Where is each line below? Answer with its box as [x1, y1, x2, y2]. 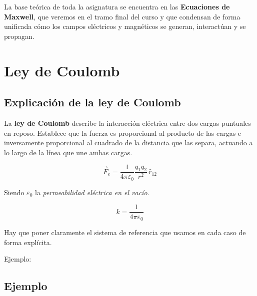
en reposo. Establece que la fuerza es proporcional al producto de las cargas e [4, 127, 241, 138]
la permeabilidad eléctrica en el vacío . [35, 187, 149, 197]
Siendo [4, 187, 24, 197]
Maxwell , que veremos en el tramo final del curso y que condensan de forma [4, 11, 240, 21]
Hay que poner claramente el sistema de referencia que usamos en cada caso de [4, 227, 246, 237]
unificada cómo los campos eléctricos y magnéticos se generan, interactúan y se [4, 21, 246, 31]
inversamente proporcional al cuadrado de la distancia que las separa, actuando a [4, 137, 253, 148]
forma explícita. [4, 237, 52, 247]
